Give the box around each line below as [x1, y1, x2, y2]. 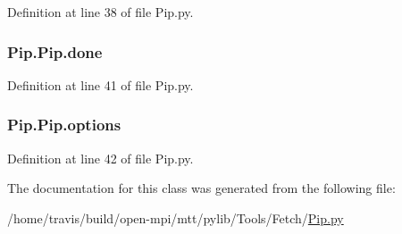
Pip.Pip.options [7, 113, 121, 136]
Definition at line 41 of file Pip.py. [7, 75, 194, 94]
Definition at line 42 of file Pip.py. [7, 148, 194, 167]
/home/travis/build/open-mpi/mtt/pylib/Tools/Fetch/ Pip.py [7, 208, 344, 227]
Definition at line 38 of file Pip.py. [7, 3, 194, 21]
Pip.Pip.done [7, 40, 103, 63]
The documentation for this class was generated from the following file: [7, 179, 396, 197]
